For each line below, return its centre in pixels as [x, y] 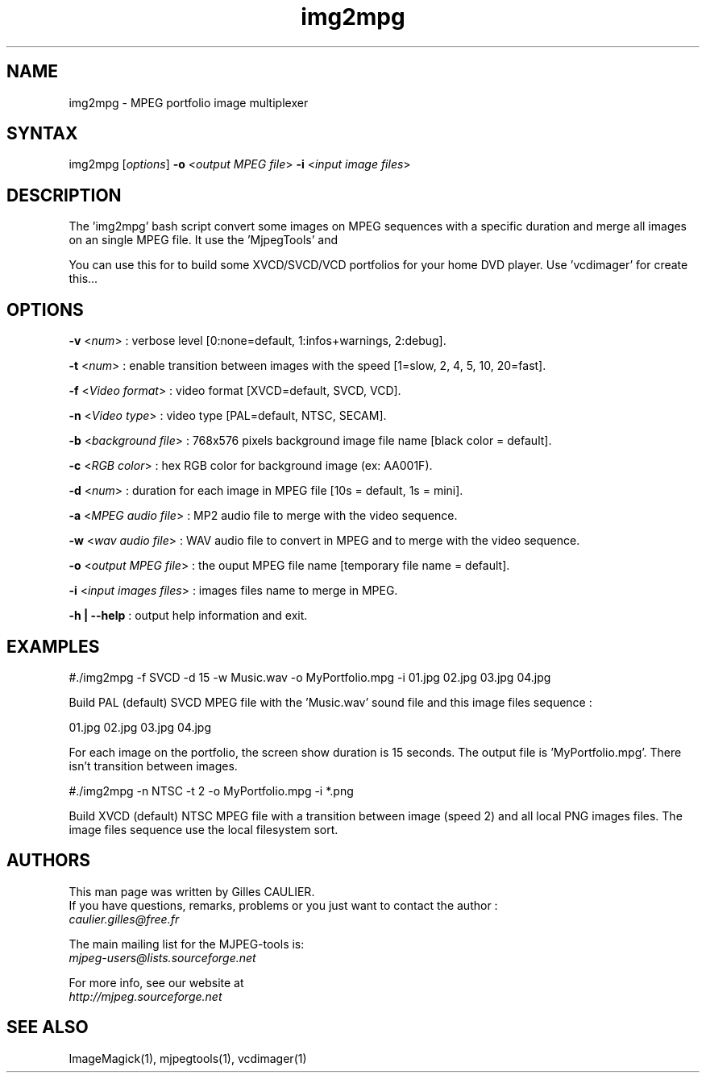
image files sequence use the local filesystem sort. [203, 829]
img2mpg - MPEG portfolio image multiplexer [189, 102]
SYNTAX [42, 134]
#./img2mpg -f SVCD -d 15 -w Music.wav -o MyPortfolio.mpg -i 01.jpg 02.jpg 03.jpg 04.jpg [310, 677]
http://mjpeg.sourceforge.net [145, 996]
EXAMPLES [53, 646]
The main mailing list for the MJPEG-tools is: [187, 944]
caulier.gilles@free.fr [124, 919]
